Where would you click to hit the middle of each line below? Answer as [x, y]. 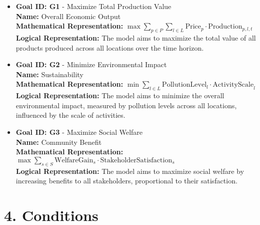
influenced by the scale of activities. [71, 115]
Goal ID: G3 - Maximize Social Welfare [79, 132]
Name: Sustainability [50, 74]
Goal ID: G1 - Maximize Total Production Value [94, 6]
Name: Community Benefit [59, 142]
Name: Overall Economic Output [68, 16]
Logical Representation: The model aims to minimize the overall [120, 95]
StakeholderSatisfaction [136, 160]
